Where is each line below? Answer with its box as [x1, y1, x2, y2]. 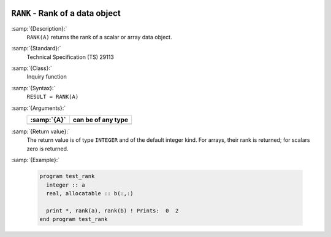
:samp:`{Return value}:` [11, 128, 70, 135]
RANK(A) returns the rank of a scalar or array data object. [26, 33, 172, 41]
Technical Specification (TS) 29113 [26, 53, 115, 61]
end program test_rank [39, 216, 108, 223]
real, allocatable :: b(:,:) [46, 190, 134, 196]
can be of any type [72, 115, 129, 124]
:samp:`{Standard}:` [11, 45, 61, 52]
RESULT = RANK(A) [26, 93, 79, 101]
